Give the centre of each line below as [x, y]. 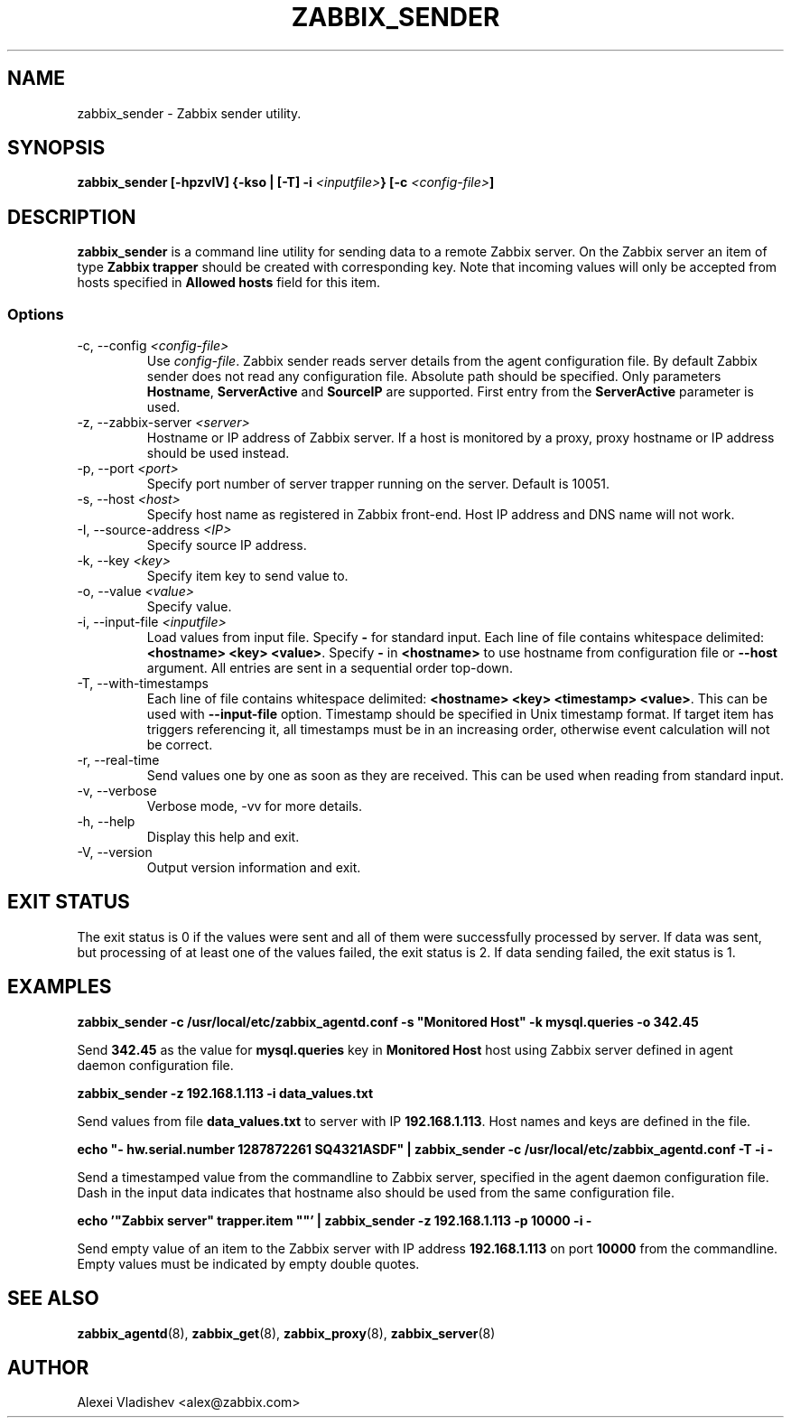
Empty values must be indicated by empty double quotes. [248, 1263]
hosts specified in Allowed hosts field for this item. [229, 283]
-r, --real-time [118, 760]
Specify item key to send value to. [247, 576]
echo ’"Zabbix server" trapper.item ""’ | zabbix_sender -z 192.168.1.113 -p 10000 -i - [335, 1220]
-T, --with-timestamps [143, 684]
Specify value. [189, 607]
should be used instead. [218, 453]
